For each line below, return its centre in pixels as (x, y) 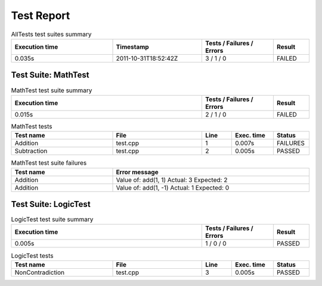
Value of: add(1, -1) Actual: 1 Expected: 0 (173, 187)
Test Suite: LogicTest (51, 204)
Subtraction (31, 151)
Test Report (41, 15)
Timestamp (132, 46)
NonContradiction (40, 272)
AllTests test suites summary (51, 34)
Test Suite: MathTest (50, 75)
